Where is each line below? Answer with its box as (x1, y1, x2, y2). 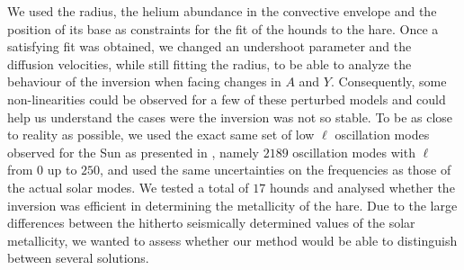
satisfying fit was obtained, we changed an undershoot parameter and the (7, 37, 412, 56)
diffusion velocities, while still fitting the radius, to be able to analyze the (7, 54, 412, 73)
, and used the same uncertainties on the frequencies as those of (100, 160, 451, 179)
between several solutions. (7, 248, 149, 267)
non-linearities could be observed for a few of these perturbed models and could (7, 89, 446, 108)
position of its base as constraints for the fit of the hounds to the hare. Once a (7, 19, 439, 38)
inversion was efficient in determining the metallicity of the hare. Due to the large (7, 195, 458, 214)
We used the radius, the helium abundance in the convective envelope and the (7, 2, 437, 20)
